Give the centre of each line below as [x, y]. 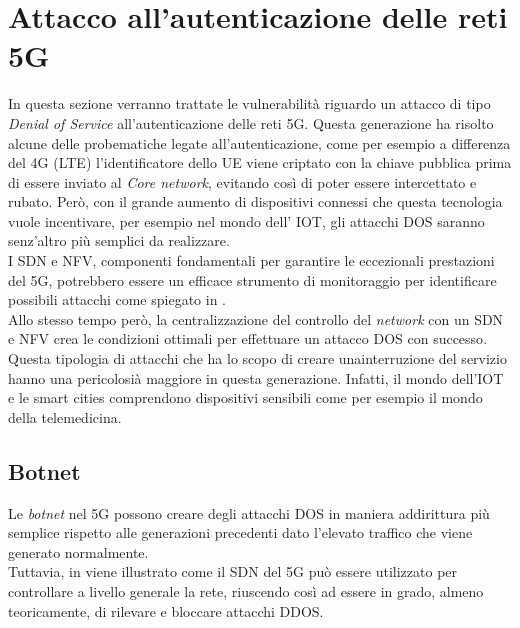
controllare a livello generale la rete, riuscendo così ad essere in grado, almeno [246, 590]
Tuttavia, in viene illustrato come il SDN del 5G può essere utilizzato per [233, 571]
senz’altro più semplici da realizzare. [119, 240]
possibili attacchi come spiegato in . [117, 299]
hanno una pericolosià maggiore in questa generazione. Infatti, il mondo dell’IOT [256, 377]
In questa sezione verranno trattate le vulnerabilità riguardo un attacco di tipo [249, 103]
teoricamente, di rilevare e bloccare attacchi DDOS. [166, 610]
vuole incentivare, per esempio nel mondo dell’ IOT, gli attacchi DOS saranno [246, 220]
